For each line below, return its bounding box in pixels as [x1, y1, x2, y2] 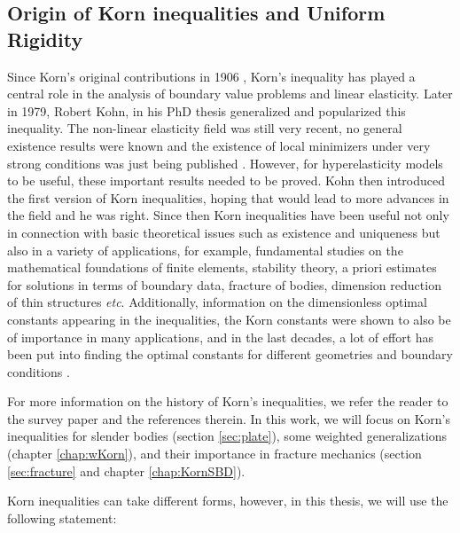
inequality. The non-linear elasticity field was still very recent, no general [7, 119, 402, 137]
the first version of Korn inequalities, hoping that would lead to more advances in [7, 188, 449, 207]
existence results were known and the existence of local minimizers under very [7, 136, 431, 154]
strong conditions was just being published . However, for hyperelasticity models [7, 153, 443, 172]
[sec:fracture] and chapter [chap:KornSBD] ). [7, 461, 246, 480]
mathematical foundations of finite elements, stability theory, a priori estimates [7, 258, 437, 277]
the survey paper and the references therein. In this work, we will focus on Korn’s [7, 409, 450, 427]
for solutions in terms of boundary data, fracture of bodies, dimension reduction [7, 275, 441, 294]
